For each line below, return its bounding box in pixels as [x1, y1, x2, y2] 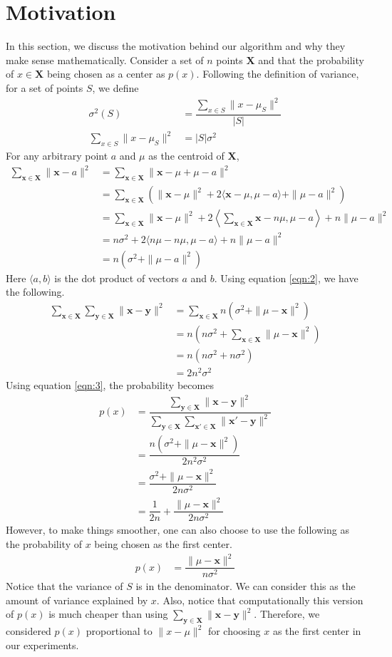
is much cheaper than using [48, 606, 168, 621]
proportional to [86, 624, 153, 638]
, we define [92, 80, 139, 95]
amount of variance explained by [6, 592, 148, 607]
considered [6, 624, 51, 638]
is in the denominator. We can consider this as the [135, 579, 356, 594]
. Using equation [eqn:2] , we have [214, 270, 359, 285]
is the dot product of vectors [54, 270, 179, 285]
